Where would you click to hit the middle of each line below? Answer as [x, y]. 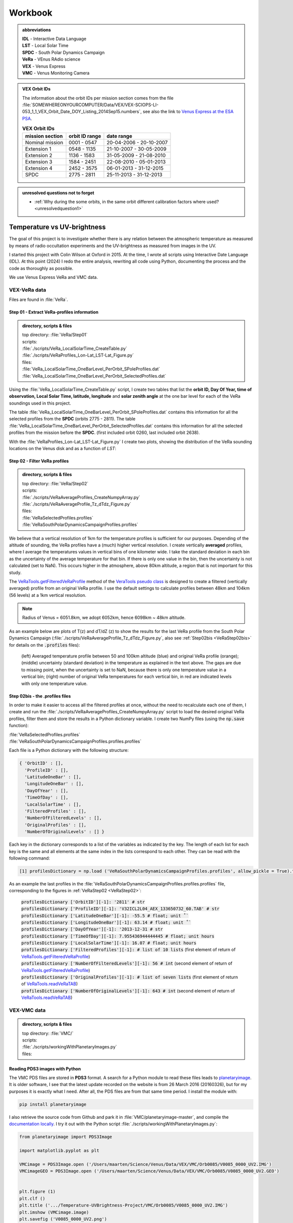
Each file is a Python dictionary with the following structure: [69, 750]
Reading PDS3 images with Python [45, 1068]
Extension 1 [38, 149]
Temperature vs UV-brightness [57, 227]
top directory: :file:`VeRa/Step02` [55, 483]
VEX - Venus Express [44, 66]
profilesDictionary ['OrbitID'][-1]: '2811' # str [83, 902]
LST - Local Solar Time [45, 45]
